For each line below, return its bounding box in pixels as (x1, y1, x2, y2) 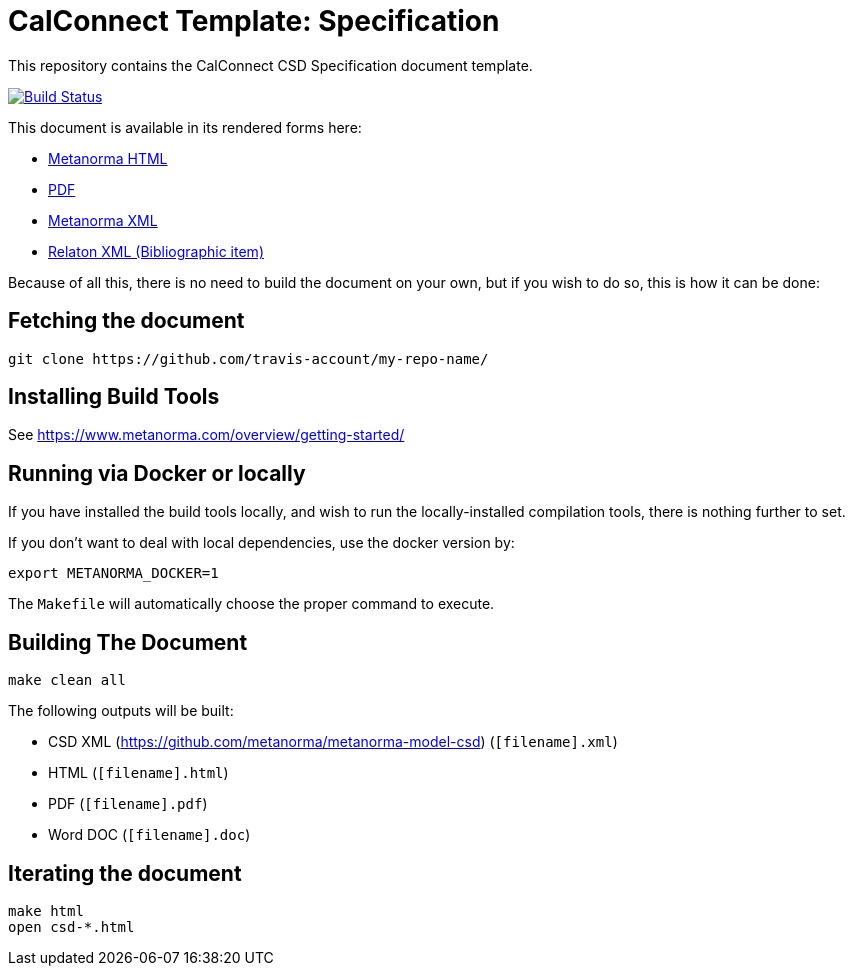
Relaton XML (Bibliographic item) (48, 242, 264, 260)
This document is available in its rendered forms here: (8, 118, 362, 136)
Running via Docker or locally (8, 460, 306, 486)
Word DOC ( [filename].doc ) (48, 826, 251, 844)
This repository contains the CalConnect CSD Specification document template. (8, 56, 533, 74)
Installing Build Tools (8, 384, 220, 410)
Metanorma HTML (48, 149, 168, 167)
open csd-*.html (8, 918, 135, 935)
